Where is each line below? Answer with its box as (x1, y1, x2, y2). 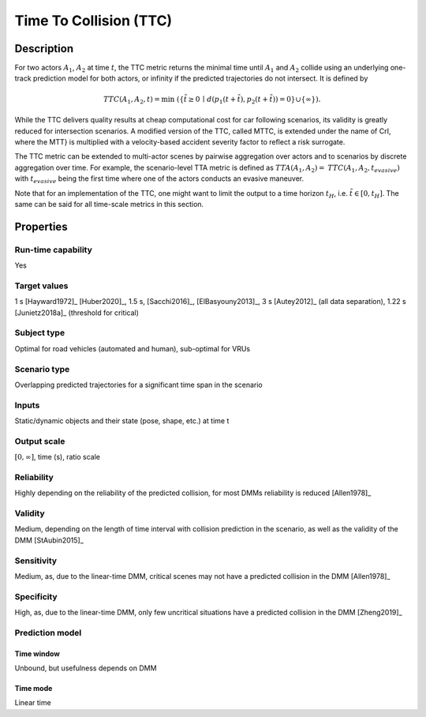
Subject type (14, 328, 65, 339)
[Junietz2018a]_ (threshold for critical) (14, 308, 140, 317)
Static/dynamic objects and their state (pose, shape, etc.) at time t (14, 416, 230, 426)
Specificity (14, 591, 58, 602)
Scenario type (14, 363, 70, 374)
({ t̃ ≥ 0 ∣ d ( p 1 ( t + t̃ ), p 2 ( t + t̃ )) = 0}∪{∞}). (176, 95, 321, 106)
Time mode (14, 684, 53, 693)
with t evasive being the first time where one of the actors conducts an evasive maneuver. (14, 174, 305, 185)
